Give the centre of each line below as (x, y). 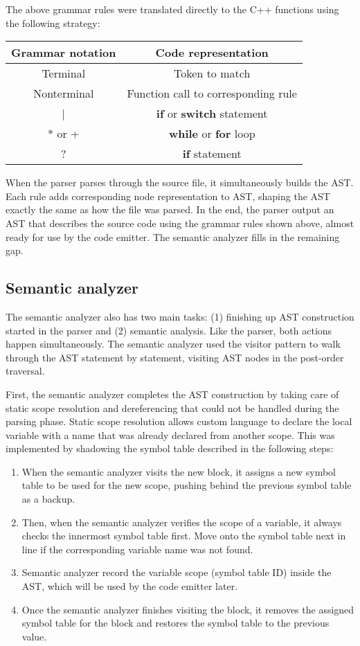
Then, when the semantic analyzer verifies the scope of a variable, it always (182, 522)
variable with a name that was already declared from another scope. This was (170, 434)
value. (34, 636)
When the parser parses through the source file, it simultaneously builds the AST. (180, 182)
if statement (212, 154)
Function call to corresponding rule (212, 93)
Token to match (212, 73)
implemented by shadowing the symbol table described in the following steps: (170, 448)
